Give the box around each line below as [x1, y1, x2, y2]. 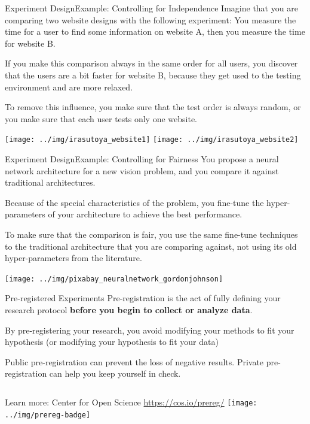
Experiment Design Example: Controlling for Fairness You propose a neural [5, 153, 279, 165]
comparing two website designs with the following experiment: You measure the [5, 13, 296, 26]
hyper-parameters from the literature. [5, 252, 142, 264]
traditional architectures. [5, 176, 96, 189]
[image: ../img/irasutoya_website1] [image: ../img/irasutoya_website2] [5, 135, 299, 144]
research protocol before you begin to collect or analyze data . [5, 304, 253, 316]
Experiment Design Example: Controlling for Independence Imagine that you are [5, 2, 298, 14]
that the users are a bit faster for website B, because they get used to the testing [5, 68, 301, 81]
